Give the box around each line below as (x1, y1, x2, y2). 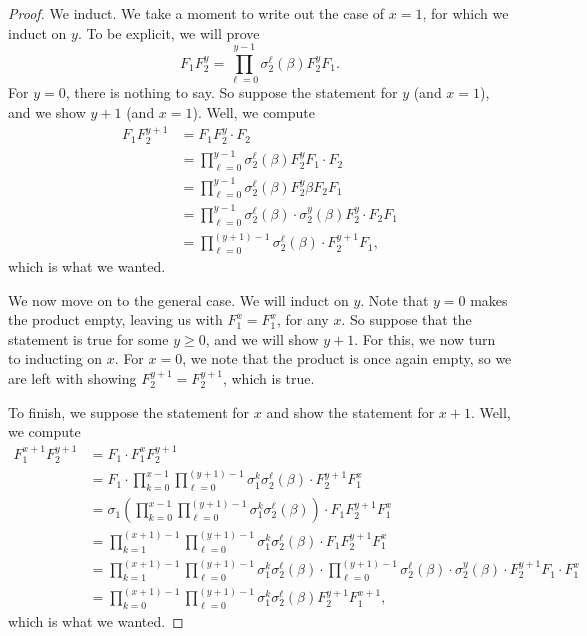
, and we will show (205, 328, 319, 349)
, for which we (422, 3, 509, 23)
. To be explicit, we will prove (77, 22, 260, 43)
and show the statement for (266, 401, 435, 422)
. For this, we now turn (354, 328, 496, 349)
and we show (8, 101, 86, 122)
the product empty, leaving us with (8, 309, 223, 330)
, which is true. (222, 367, 315, 388)
